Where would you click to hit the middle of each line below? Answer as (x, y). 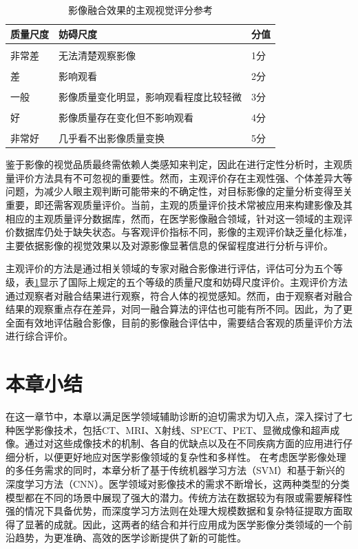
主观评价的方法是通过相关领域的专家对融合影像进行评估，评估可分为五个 (169, 268)
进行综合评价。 (39, 336)
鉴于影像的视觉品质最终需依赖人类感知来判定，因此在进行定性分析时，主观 (174, 164)
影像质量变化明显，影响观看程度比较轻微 (150, 96)
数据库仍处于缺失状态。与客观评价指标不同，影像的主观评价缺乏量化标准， (183, 232)
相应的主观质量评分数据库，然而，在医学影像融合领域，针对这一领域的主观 (174, 218)
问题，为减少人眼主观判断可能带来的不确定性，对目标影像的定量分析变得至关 (179, 191)
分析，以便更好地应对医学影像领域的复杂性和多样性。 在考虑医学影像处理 (180, 456)
